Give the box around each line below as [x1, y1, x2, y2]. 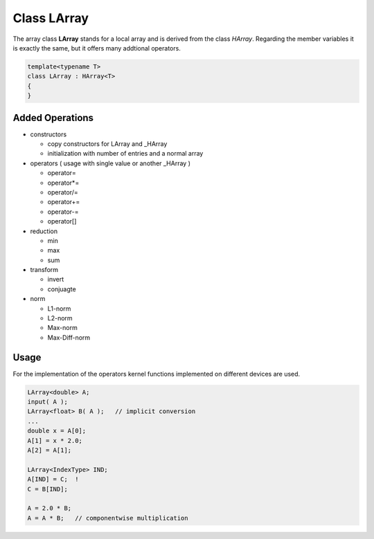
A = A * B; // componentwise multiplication [27, 514, 188, 522]
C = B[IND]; [27, 485, 69, 493]
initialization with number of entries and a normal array [47, 149, 204, 158]
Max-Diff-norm [47, 333, 91, 342]
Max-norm [47, 324, 78, 332]
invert [47, 275, 64, 284]
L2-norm [47, 314, 73, 322]
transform [30, 266, 59, 274]
